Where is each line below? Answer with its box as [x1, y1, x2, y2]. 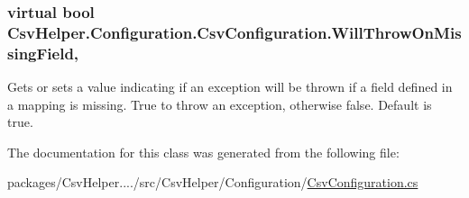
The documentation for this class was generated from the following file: [7, 142, 400, 161]
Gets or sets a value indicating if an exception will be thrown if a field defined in [7, 77, 453, 96]
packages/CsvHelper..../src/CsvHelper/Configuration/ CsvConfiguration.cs [7, 173, 418, 192]
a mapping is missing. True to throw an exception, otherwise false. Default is [7, 94, 432, 113]
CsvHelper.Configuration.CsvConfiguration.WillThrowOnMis [7, 21, 462, 43]
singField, [7, 41, 79, 64]
